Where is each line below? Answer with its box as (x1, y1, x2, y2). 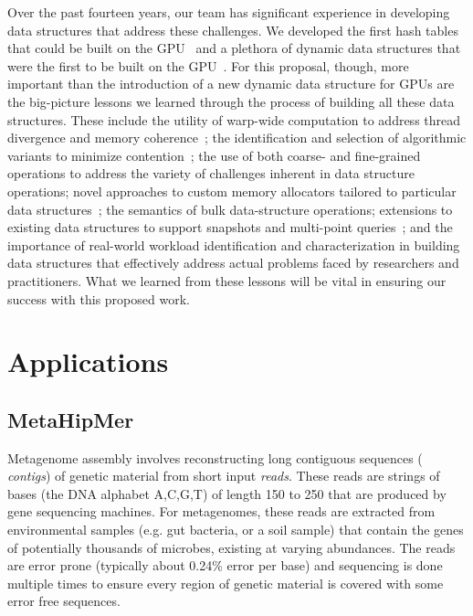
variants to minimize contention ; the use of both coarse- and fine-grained (7, 145, 421, 165)
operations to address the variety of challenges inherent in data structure (7, 164, 415, 183)
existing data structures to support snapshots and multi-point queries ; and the (7, 218, 453, 237)
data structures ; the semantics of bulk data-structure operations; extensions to (7, 199, 453, 218)
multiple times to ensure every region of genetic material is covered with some (7, 573, 444, 592)
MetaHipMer (7, 405, 134, 433)
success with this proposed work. (7, 289, 190, 308)
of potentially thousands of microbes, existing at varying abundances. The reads (7, 537, 456, 557)
